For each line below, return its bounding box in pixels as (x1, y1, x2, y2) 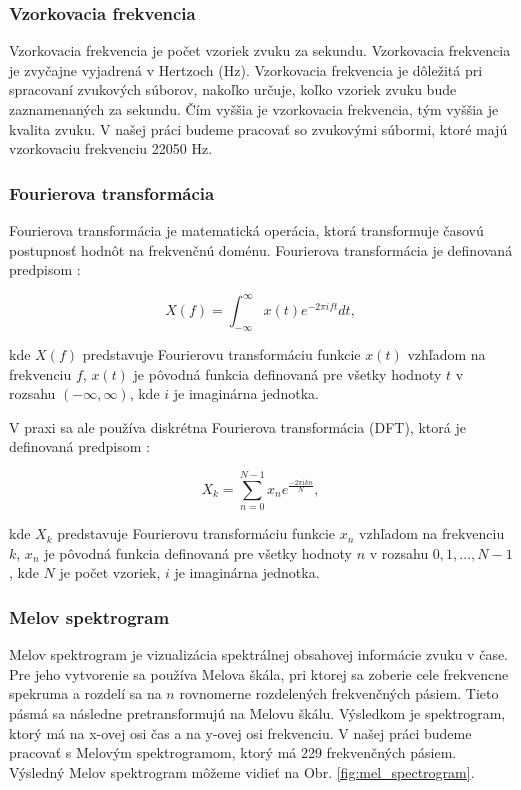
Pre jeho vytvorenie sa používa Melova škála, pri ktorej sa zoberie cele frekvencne (9, 663, 509, 684)
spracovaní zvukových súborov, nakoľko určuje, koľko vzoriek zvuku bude (9, 79, 457, 100)
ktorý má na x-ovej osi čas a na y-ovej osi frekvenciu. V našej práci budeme (9, 722, 472, 743)
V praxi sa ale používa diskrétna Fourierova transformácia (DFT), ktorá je (9, 416, 466, 437)
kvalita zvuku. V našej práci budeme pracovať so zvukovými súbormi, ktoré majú (9, 118, 508, 139)
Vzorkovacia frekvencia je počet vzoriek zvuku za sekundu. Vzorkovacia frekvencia (9, 40, 511, 61)
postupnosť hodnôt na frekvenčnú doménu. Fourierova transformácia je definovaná (9, 239, 513, 260)
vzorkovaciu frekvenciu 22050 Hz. (9, 138, 213, 159)
